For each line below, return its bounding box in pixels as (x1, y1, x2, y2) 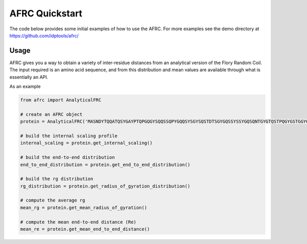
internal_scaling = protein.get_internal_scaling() (20, 140, 153, 146)
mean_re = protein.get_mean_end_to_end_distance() (20, 226, 150, 232)
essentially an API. (9, 74, 49, 80)
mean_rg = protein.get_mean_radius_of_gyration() (20, 205, 147, 210)
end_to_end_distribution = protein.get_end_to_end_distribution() (20, 161, 190, 168)
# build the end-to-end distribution (20, 154, 115, 160)
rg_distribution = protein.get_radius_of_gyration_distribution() (20, 183, 190, 189)
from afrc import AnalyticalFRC (20, 97, 102, 103)
